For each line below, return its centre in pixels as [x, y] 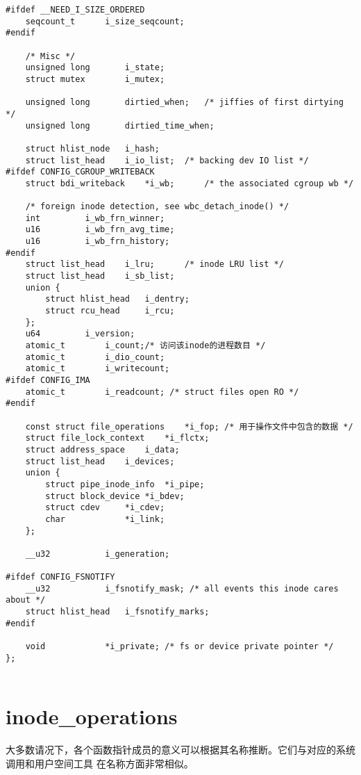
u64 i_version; [80, 334]
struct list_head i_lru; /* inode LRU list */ [154, 264]
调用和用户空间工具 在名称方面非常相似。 [100, 763]
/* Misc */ [50, 56]
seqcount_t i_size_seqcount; [105, 21]
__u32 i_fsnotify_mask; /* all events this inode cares [182, 588]
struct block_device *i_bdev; [115, 496]
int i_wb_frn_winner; [95, 218]
